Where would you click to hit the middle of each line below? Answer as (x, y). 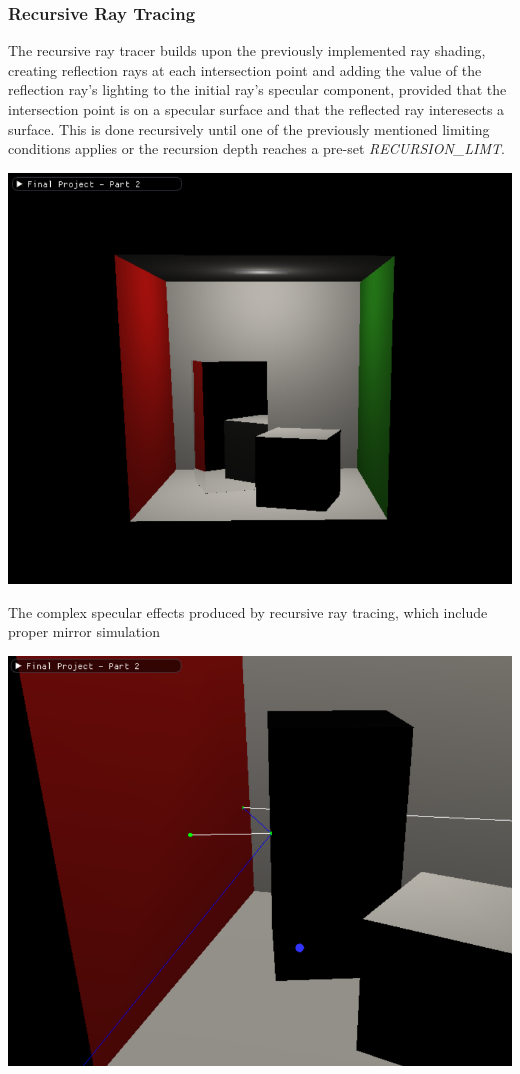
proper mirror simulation (84, 631)
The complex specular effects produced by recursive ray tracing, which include (248, 611)
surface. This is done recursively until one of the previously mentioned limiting (249, 128)
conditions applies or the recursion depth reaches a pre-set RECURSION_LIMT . (256, 148)
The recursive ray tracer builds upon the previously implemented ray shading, (247, 50)
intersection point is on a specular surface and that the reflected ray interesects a (256, 109)
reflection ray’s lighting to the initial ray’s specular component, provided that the (257, 89)
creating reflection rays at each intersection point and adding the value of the (245, 69)
